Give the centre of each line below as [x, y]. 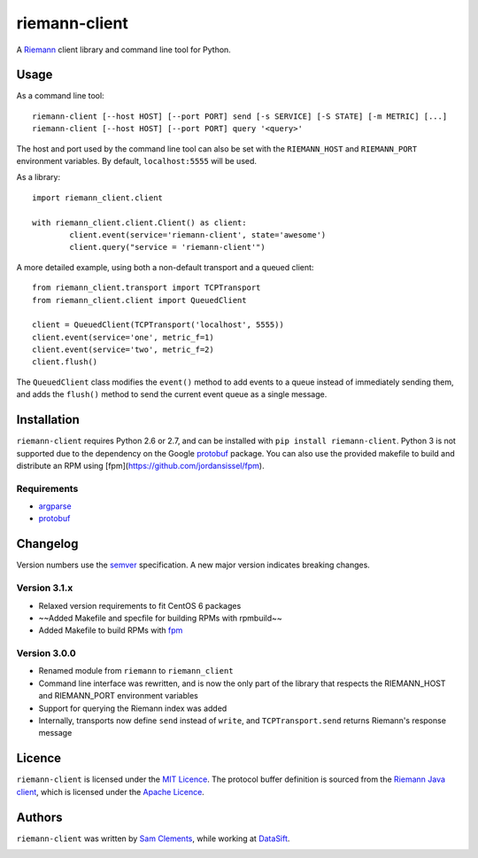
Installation [48, 420]
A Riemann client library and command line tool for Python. [124, 50]
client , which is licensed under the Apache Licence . [111, 792]
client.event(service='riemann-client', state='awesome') [198, 234]
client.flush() [65, 362]
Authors [39, 817]
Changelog [47, 544]
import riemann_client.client [98, 198]
